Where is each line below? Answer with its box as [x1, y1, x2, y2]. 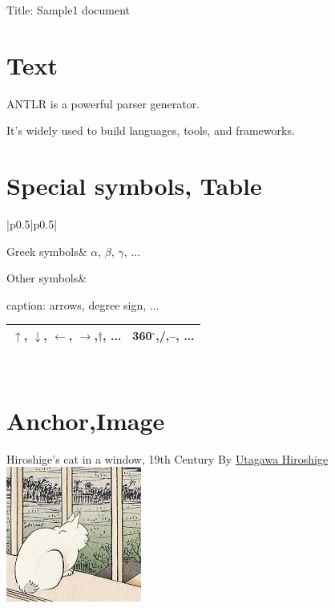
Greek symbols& [6, 242, 87, 259]
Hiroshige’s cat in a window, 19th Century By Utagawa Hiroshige [6, 450, 329, 467]
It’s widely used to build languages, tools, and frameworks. [6, 122, 295, 139]
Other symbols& [6, 270, 87, 286]
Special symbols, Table [6, 169, 262, 202]
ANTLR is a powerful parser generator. [6, 95, 200, 111]
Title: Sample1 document [6, 2, 130, 18]
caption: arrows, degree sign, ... [6, 296, 159, 313]
